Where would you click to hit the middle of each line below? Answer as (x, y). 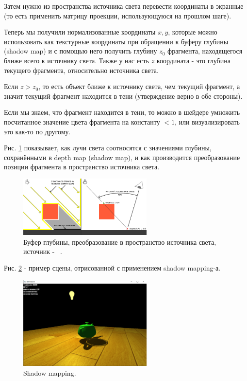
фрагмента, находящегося (205, 51)
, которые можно (193, 32)
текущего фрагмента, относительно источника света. (81, 70)
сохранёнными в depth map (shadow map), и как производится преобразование (122, 157)
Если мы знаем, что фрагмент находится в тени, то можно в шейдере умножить (122, 112)
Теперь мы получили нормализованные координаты (80, 32)
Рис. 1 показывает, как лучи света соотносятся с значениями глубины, (108, 148)
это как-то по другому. (37, 131)
